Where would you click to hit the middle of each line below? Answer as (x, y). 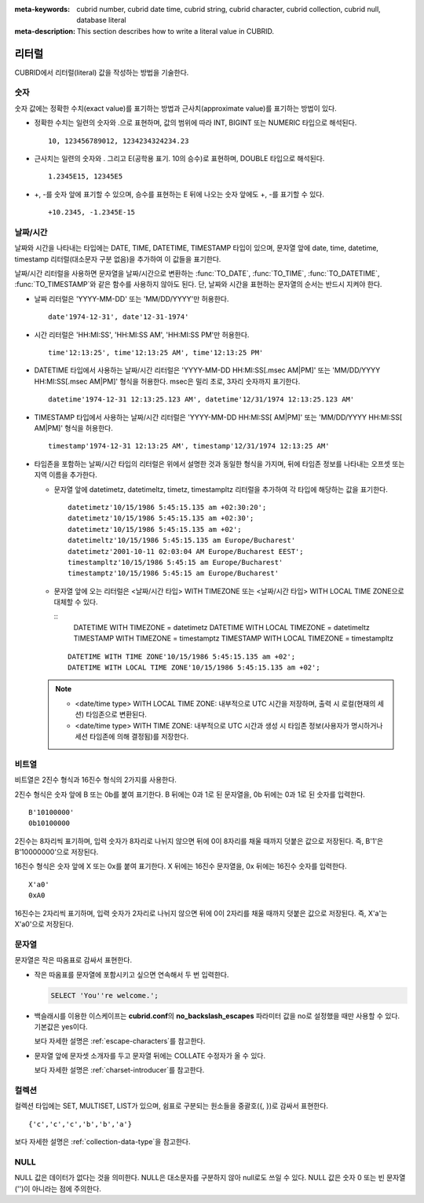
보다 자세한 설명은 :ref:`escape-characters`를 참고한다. (120, 1041)
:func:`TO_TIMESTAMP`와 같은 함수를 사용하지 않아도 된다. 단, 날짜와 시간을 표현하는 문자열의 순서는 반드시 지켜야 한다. (198, 284)
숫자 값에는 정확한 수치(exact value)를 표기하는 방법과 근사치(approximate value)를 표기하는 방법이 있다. (175, 108)
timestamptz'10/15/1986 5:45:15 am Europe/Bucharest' (173, 573)
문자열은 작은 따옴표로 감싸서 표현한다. (73, 960)
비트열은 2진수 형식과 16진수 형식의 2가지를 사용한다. (95, 780)
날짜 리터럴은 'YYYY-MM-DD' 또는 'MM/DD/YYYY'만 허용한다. (132, 299)
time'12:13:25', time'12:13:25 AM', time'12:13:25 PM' (156, 353)
